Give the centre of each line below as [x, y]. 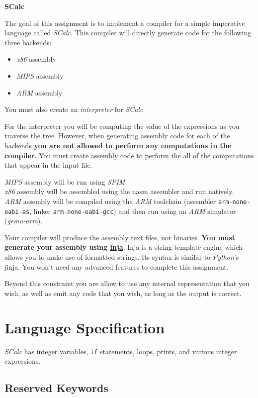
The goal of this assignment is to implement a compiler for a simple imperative [125, 23]
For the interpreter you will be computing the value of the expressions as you [122, 126]
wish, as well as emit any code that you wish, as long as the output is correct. [123, 293]
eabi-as [17, 212]
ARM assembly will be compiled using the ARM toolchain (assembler [110, 201]
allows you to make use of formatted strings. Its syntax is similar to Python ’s [122, 257]
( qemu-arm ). [24, 221]
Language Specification [85, 327]
